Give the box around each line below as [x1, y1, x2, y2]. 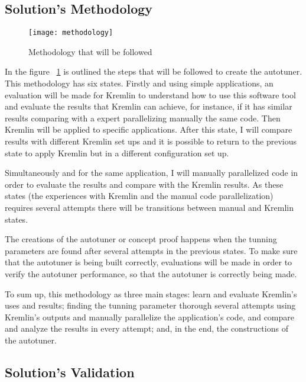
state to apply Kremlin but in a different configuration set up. [5, 146, 229, 159]
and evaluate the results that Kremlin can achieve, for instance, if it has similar [5, 100, 292, 113]
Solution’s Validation [5, 362, 135, 381]
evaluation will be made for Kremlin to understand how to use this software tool [5, 88, 296, 101]
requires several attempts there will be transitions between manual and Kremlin [5, 201, 294, 213]
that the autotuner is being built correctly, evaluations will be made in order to [5, 256, 292, 268]
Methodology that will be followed [28, 45, 152, 57]
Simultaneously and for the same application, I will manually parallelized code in [5, 166, 298, 179]
